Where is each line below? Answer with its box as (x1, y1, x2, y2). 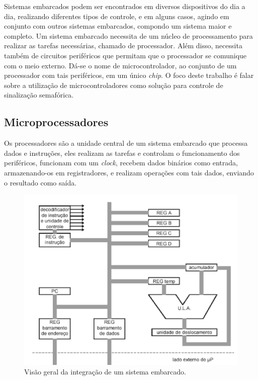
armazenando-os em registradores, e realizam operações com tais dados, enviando (4, 167, 254, 177)
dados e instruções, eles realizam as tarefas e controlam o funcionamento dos (4, 147, 240, 158)
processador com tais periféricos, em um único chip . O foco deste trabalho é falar (4, 70, 254, 80)
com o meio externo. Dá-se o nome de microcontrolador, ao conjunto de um (4, 60, 237, 70)
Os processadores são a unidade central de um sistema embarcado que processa (4, 138, 248, 148)
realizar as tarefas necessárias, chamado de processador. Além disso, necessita (4, 40, 242, 51)
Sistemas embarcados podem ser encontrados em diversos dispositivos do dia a (4, 1, 245, 11)
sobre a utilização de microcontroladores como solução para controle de (4, 79, 223, 90)
